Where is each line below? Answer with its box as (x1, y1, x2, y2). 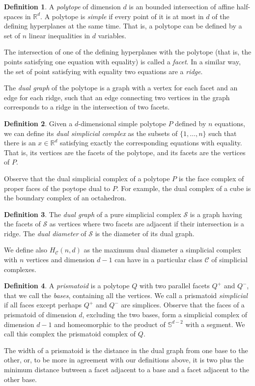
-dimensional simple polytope (78, 118, 166, 128)
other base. (4, 374, 37, 384)
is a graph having (190, 209, 242, 219)
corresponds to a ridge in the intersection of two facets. (4, 102, 170, 112)
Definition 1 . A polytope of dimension (4, 1, 121, 11)
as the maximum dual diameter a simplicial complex (84, 245, 241, 255)
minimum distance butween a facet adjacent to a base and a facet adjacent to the (4, 364, 250, 374)
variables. (98, 30, 126, 40)
